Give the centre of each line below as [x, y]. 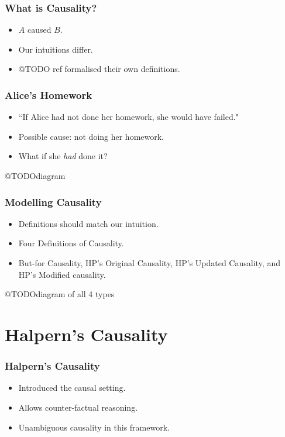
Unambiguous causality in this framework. [94, 427]
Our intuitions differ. [56, 49]
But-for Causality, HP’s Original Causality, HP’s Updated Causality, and [149, 263]
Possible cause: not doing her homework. [91, 136]
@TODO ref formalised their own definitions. [99, 69]
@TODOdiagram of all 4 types [60, 294]
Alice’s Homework [49, 94]
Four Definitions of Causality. [71, 243]
